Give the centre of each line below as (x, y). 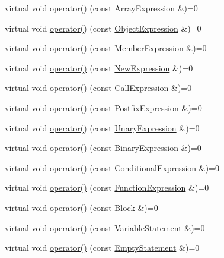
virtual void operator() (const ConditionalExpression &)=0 (112, 167)
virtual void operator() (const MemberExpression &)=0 (106, 48)
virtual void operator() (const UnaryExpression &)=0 (102, 128)
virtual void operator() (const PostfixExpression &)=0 (103, 107)
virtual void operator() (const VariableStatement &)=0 (105, 227)
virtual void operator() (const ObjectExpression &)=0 (103, 28)
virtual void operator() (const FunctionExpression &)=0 (107, 188)
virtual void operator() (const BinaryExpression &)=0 (103, 148)
